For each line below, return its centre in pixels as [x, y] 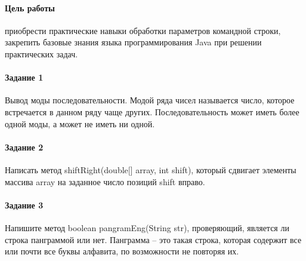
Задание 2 [24, 147]
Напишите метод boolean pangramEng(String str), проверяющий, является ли [147, 227]
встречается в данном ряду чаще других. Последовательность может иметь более [152, 111]
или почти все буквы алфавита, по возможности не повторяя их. [122, 251]
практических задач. [41, 53]
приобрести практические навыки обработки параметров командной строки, [143, 30]
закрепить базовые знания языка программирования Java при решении [133, 42]
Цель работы [30, 7]
